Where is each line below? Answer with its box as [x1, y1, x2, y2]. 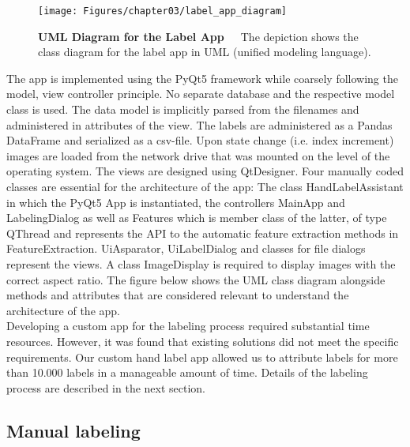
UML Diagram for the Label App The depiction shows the [38, 28, 359, 44]
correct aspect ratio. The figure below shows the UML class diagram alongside [6, 271, 386, 287]
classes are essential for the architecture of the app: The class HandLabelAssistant [6, 178, 404, 194]
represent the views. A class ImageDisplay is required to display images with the [6, 255, 396, 272]
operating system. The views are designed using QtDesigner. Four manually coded [6, 163, 404, 179]
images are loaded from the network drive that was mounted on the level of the [6, 147, 390, 163]
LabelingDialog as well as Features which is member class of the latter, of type [6, 209, 387, 226]
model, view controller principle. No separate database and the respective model [6, 85, 395, 102]
